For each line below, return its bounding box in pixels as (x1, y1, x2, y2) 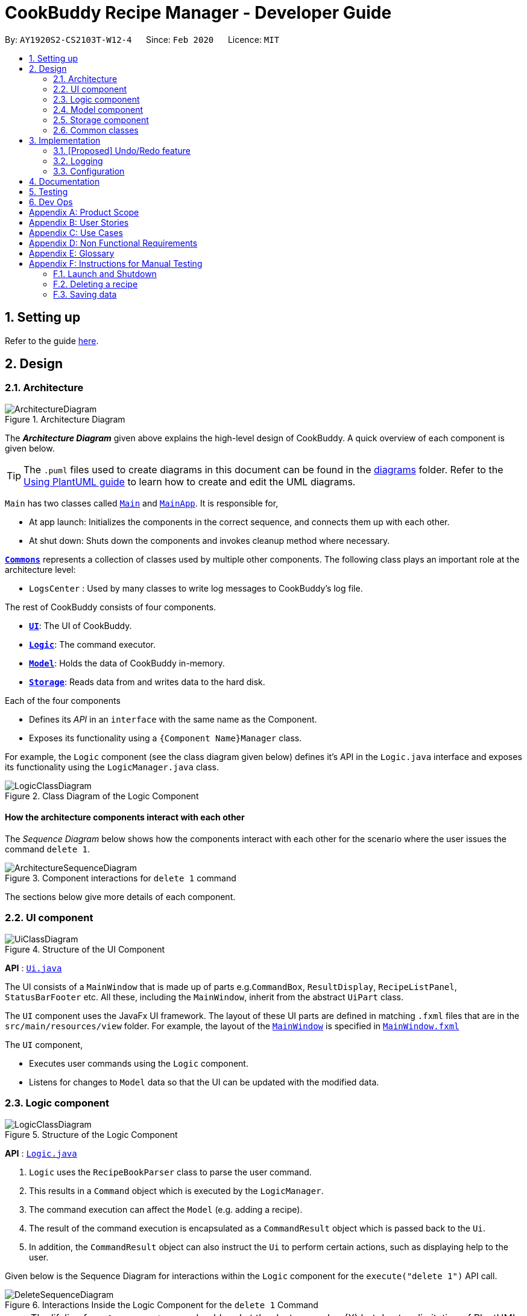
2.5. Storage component (53, 114, 149, 125)
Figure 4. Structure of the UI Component (5, 944, 165, 954)
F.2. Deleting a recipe (53, 278, 138, 289)
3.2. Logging (53, 155, 103, 166)
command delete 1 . (5, 844, 90, 855)
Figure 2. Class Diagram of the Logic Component (5, 790, 199, 801)
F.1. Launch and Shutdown (53, 268, 157, 279)
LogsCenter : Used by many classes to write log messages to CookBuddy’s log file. (29, 583, 363, 593)
